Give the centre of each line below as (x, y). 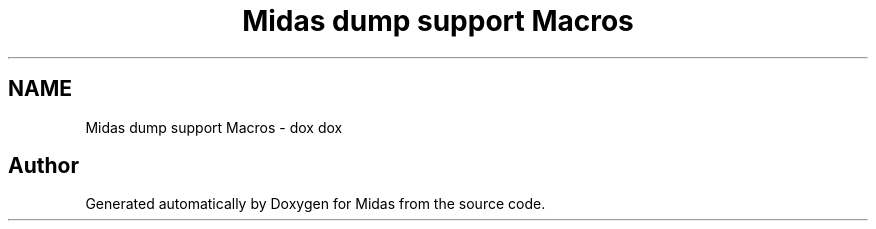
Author (43, 166)
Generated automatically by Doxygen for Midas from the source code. (315, 204)
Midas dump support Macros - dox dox (214, 127)
